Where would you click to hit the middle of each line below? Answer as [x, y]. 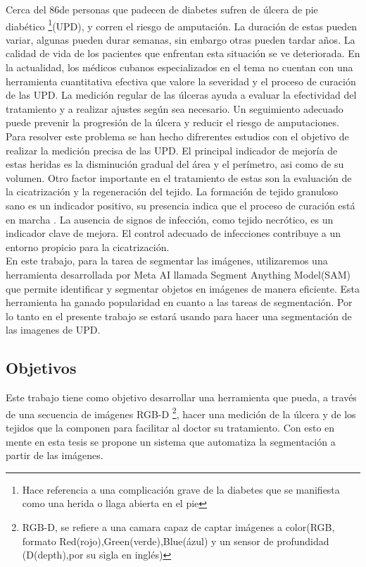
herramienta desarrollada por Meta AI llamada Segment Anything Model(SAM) [178, 274]
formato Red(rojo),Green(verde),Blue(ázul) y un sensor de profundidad [176, 541]
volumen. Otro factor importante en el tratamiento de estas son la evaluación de [179, 177]
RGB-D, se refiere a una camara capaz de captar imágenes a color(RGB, [178, 526]
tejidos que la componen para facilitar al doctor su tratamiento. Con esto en [170, 427]
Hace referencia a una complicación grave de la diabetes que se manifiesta [181, 489]
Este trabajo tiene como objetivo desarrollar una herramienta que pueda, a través [181, 397]
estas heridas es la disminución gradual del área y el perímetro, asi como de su [175, 164]
